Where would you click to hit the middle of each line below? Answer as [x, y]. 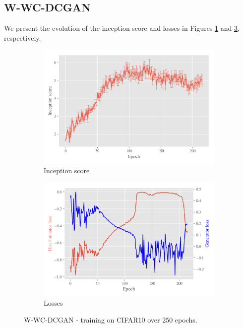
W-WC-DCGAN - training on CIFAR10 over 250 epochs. [111, 319]
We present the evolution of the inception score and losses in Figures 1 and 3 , [122, 28]
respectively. [23, 37]
